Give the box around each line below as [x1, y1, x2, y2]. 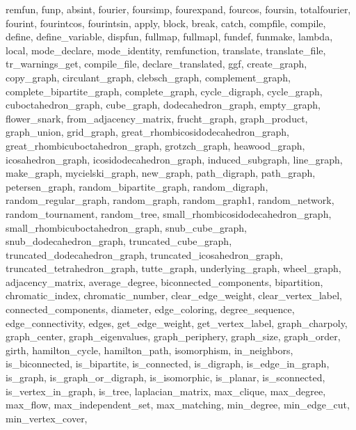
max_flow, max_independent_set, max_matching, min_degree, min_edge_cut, [6, 397, 350, 412]
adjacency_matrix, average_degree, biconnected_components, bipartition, [6, 274, 323, 289]
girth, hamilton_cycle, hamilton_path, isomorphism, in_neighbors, [6, 342, 293, 357]
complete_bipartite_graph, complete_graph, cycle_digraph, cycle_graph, [6, 83, 323, 98]
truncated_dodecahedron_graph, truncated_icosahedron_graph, [6, 247, 284, 262]
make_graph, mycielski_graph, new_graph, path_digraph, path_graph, [6, 166, 316, 180]
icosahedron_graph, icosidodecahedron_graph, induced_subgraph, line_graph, [6, 152, 343, 166]
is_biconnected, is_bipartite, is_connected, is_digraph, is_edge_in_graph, [6, 356, 330, 371]
